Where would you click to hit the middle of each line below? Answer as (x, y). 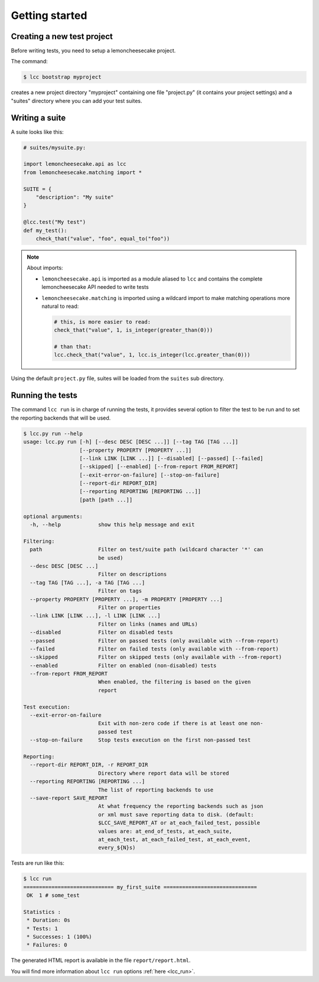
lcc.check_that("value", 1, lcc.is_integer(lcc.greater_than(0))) (152, 355)
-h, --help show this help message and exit (112, 525)
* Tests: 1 (43, 928)
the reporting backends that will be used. (61, 418)
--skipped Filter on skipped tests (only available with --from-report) (156, 657)
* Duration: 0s (49, 920)
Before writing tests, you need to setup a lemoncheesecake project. (93, 51)
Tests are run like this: (38, 863)
